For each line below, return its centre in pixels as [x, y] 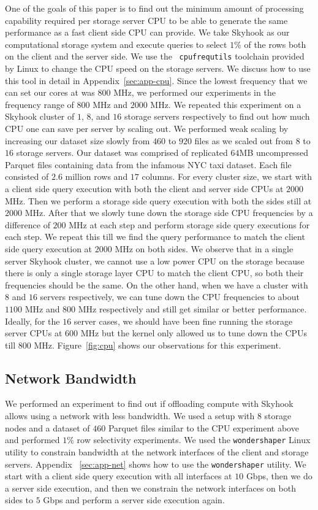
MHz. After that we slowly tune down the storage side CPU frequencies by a [169, 213]
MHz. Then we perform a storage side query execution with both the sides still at [158, 200]
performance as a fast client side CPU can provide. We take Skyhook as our [147, 32]
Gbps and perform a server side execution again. [134, 500]
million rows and [97, 176]
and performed [32, 440]
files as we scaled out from [244, 140]
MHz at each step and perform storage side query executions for [189, 224]
